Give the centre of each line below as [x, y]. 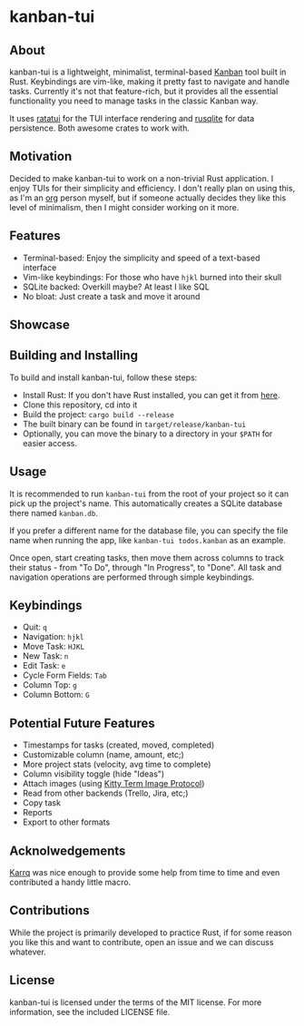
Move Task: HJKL [53, 647]
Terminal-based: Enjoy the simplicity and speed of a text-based [141, 258]
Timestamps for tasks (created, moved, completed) [118, 745]
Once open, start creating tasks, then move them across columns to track [147, 557]
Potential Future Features [83, 723]
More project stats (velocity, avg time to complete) [117, 765]
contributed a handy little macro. [70, 883]
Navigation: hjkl [53, 637]
